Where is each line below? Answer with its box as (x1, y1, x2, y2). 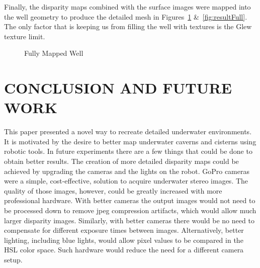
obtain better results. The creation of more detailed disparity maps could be (4, 156, 239, 166)
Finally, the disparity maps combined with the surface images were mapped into (4, 2, 251, 12)
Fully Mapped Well (24, 48, 83, 58)
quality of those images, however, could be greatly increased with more (4, 185, 222, 196)
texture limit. (4, 31, 45, 41)
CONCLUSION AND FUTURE (4, 77, 232, 98)
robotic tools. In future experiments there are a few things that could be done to (4, 146, 252, 156)
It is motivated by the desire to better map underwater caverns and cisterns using (4, 136, 256, 146)
